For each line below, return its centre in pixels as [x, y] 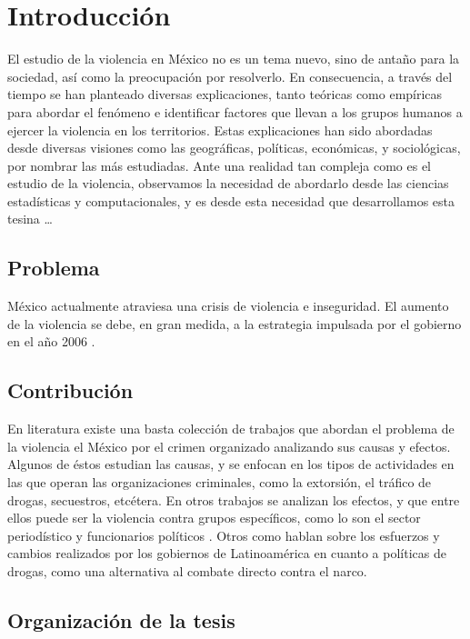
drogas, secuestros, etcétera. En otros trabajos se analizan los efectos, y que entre [234, 499]
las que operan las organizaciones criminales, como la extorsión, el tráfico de [220, 482]
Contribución [70, 390]
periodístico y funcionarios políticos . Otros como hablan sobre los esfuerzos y [224, 535]
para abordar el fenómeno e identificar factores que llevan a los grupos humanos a [235, 111]
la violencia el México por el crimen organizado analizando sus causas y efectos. [229, 446]
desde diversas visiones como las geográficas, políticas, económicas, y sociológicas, [234, 148]
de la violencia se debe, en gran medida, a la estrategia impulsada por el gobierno [235, 323]
